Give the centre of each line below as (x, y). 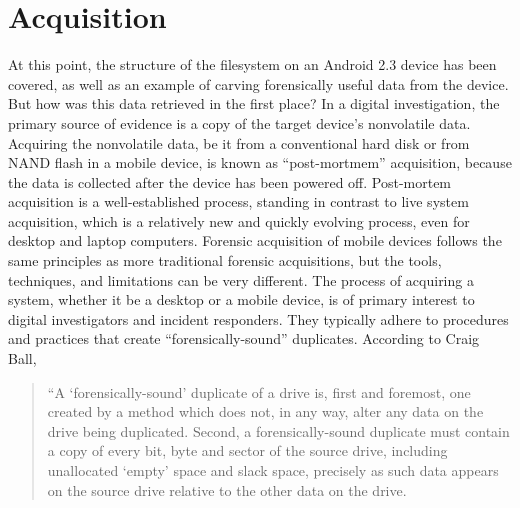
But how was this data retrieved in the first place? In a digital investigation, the (254, 103)
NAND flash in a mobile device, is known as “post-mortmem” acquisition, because (260, 162)
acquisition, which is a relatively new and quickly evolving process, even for (239, 220)
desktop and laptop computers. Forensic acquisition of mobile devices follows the (255, 240)
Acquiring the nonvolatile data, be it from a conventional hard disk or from (239, 142)
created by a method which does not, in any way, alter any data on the (265, 411)
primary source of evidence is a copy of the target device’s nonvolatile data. (239, 122)
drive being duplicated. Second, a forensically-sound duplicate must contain (278, 430)
